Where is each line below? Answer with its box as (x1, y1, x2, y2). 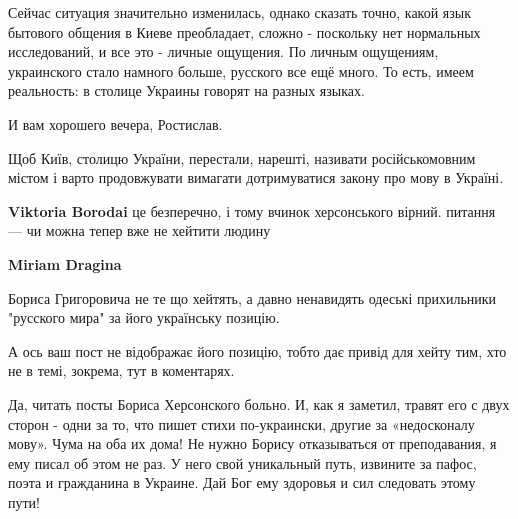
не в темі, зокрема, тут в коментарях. (8, 360, 235, 381)
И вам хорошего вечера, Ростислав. (8, 113, 223, 134)
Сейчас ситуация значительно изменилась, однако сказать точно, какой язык (8, 2, 472, 22)
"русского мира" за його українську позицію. (8, 307, 280, 328)
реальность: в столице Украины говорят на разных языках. (8, 80, 365, 101)
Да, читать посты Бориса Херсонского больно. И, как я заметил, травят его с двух (8, 393, 510, 414)
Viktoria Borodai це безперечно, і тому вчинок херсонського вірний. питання (8, 200, 496, 221)
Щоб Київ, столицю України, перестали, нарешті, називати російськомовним (8, 147, 476, 168)
